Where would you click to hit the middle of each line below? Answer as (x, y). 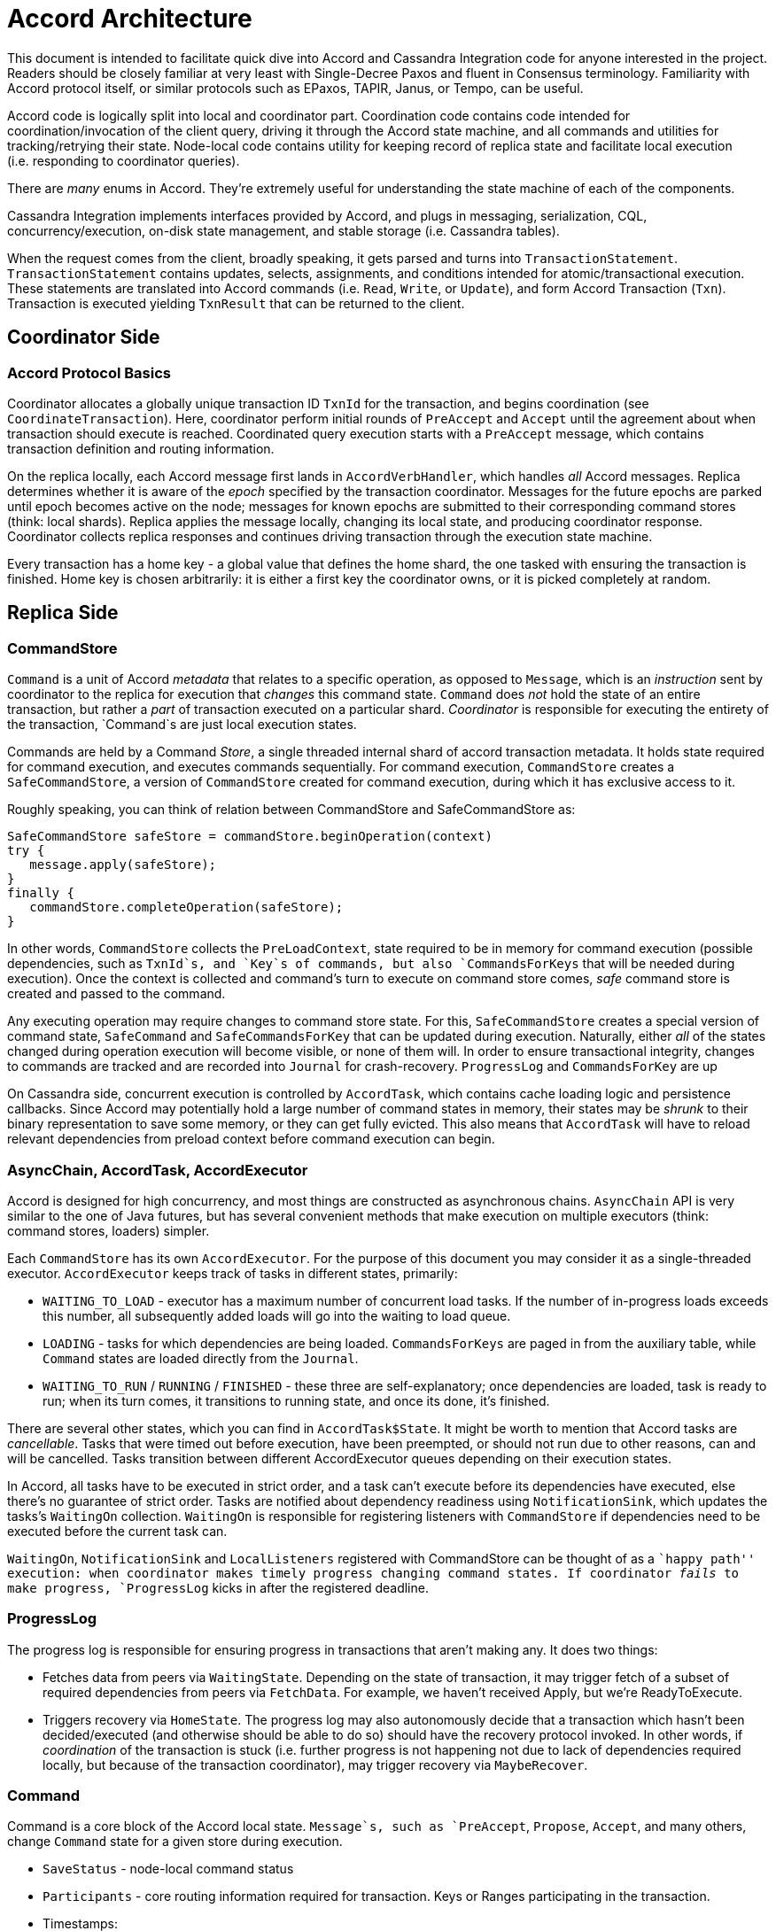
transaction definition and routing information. (141, 448)
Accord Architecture (130, 19)
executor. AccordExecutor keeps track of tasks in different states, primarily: (233, 1273)
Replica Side (63, 613)
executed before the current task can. (117, 1531)
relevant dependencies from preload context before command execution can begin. (251, 1139)
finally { (41, 893)
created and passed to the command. (116, 994)
